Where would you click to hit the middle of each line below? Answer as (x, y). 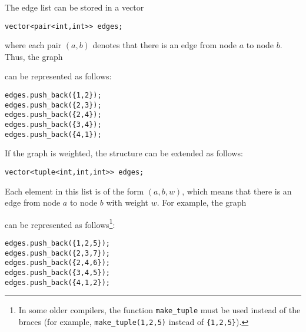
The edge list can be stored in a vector (74, 7)
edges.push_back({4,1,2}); (57, 282)
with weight (127, 202)
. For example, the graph (202, 202)
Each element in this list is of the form (74, 191)
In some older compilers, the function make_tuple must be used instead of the (159, 310)
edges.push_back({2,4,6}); (57, 263)
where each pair (33, 45)
